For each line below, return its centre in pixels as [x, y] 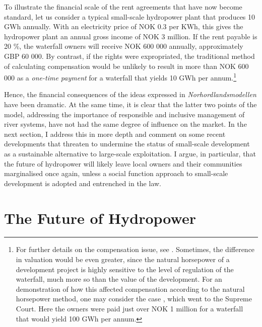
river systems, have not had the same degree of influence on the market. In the [125, 124]
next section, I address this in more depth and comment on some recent [115, 134]
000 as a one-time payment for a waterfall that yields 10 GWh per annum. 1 [120, 77]
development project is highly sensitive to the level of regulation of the [125, 269]
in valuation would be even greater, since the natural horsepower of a [123, 259]
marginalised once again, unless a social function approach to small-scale [116, 173]
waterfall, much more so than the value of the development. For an [119, 279]
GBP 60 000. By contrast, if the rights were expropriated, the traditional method [129, 56]
